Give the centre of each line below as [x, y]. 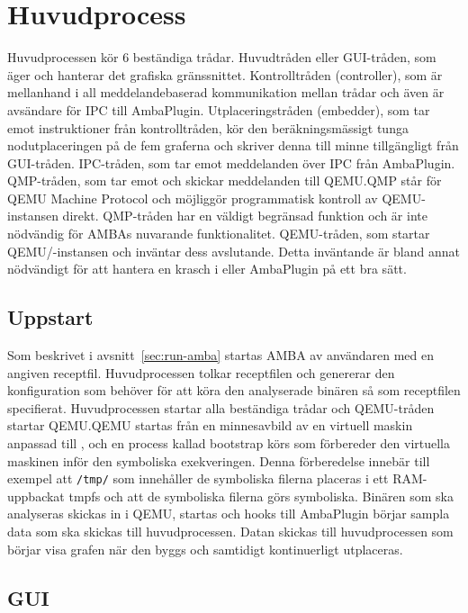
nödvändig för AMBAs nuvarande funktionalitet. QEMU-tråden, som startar [219, 234]
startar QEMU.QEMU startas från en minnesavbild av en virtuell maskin [210, 425]
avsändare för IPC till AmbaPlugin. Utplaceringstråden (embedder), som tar [219, 109]
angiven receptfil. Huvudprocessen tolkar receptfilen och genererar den [201, 372]
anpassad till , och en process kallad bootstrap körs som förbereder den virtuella [229, 443]
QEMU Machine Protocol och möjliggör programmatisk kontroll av [193, 198]
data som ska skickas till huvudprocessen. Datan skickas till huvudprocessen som [230, 532]
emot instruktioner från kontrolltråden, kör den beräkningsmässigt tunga [208, 127]
